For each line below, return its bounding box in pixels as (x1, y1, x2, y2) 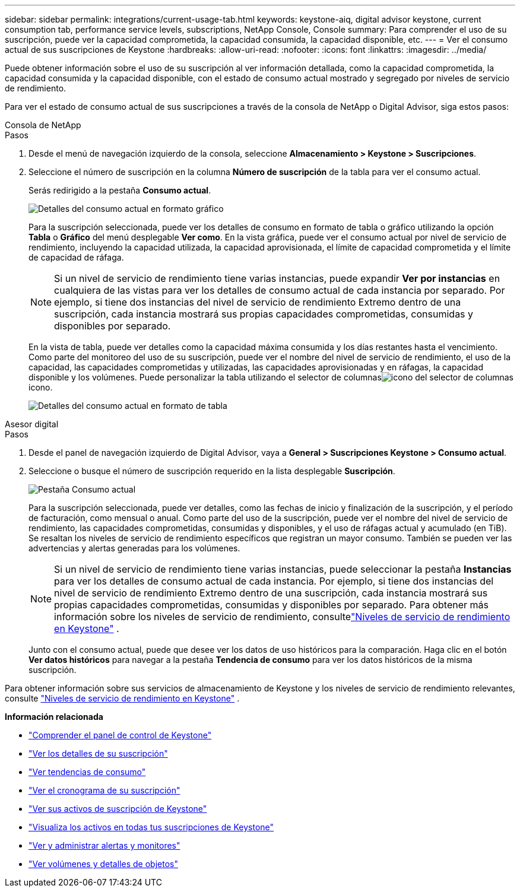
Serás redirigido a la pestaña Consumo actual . (28, 185, 211, 195)
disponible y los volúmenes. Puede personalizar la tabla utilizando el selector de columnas (28, 372, 382, 382)
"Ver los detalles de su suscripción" (28, 748, 168, 758)
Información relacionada (5, 712, 103, 722)
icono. (28, 382, 53, 392)
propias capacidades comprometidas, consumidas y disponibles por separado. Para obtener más (54, 599, 489, 611)
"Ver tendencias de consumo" (28, 767, 146, 777)
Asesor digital (5, 419, 59, 429)
